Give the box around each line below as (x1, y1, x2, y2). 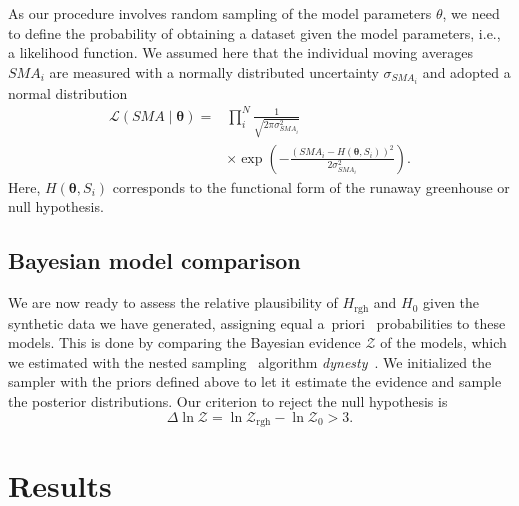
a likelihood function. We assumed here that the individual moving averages (8, 42, 474, 63)
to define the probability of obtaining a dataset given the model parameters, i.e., (8, 22, 501, 43)
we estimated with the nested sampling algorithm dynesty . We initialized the (8, 351, 492, 372)
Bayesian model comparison (8, 245, 301, 276)
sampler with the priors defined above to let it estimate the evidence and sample (8, 371, 502, 392)
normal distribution (8, 82, 128, 103)
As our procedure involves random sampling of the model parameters (8, 3, 432, 23)
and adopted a (422, 61, 511, 82)
